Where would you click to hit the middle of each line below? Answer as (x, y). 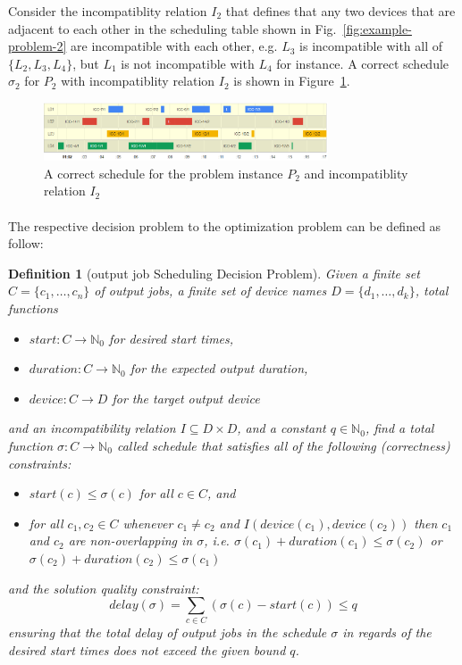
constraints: (40, 463)
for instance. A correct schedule (363, 63)
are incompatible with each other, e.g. (174, 46)
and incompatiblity (356, 173)
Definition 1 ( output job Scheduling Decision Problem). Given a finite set (214, 273)
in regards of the (387, 632)
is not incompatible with (188, 63)
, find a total (399, 428)
